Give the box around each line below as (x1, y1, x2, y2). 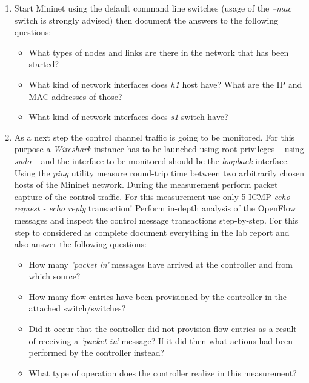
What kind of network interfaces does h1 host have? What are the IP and (28, 78, 302, 90)
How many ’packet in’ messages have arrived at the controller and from (28, 258, 293, 270)
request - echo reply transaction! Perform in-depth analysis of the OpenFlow (14, 202, 296, 215)
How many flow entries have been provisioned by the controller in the (28, 290, 287, 302)
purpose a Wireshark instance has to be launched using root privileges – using (14, 142, 304, 155)
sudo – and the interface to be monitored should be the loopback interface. (14, 154, 290, 167)
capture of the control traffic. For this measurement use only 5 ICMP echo (14, 190, 290, 202)
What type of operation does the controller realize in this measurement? (28, 366, 297, 379)
